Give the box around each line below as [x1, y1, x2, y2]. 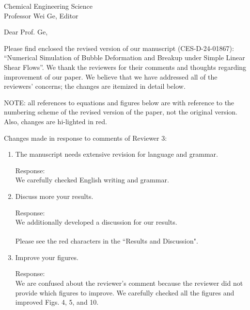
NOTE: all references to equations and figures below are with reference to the [4, 97, 234, 107]
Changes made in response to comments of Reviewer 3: [4, 132, 167, 143]
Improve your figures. [15, 252, 78, 262]
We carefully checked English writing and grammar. [15, 175, 169, 185]
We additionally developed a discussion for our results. [15, 217, 177, 227]
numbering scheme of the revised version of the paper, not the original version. [4, 107, 237, 117]
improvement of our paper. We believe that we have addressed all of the [4, 71, 218, 82]
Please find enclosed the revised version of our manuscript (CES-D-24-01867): [4, 43, 234, 53]
